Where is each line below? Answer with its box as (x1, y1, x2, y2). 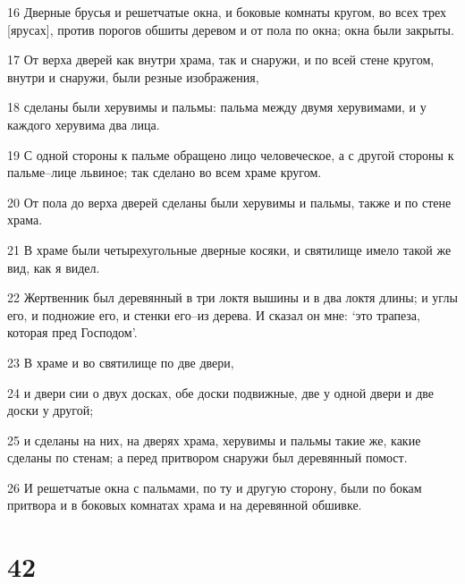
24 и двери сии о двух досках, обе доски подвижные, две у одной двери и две (7, 383, 435, 402)
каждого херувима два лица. (7, 114, 160, 133)
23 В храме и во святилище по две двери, (7, 352, 234, 371)
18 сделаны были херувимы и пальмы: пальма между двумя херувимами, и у (7, 97, 427, 116)
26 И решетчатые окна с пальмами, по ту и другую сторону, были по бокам (7, 478, 422, 496)
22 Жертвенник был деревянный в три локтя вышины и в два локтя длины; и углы (7, 288, 458, 307)
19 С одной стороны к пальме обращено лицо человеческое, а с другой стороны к (7, 145, 454, 164)
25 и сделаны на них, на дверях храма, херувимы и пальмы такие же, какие (7, 430, 421, 449)
